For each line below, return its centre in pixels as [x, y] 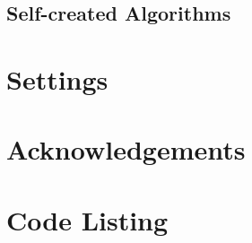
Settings [57, 78]
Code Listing [87, 219]
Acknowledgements [126, 149]
